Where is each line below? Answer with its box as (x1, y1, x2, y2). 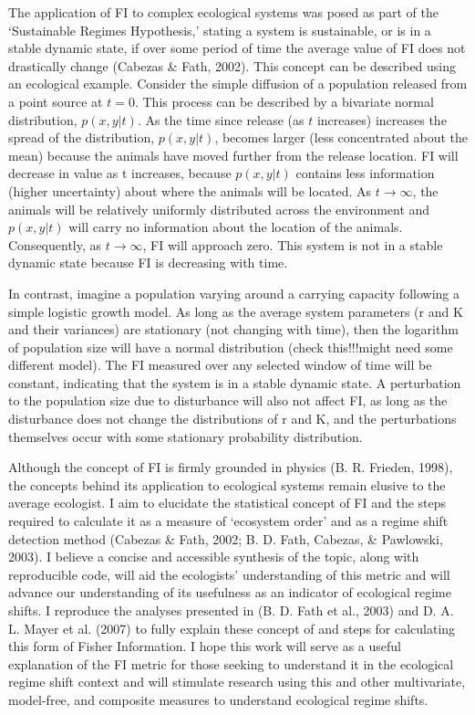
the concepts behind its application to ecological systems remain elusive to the (8, 475, 446, 494)
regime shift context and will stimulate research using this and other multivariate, (8, 672, 466, 691)
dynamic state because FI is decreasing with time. (8, 253, 288, 272)
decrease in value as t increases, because (8, 163, 232, 183)
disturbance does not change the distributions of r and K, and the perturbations (8, 409, 457, 428)
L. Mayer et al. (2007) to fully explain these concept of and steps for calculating (8, 618, 456, 637)
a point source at (8, 91, 103, 110)
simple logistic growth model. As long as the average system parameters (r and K (8, 301, 463, 321)
